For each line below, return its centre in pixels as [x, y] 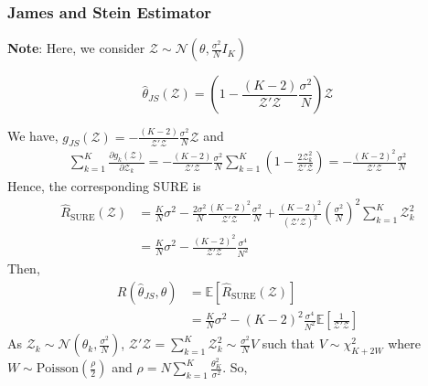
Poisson [58, 369]
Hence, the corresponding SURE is [104, 186]
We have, [33, 136]
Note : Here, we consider [76, 48]
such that [288, 343]
